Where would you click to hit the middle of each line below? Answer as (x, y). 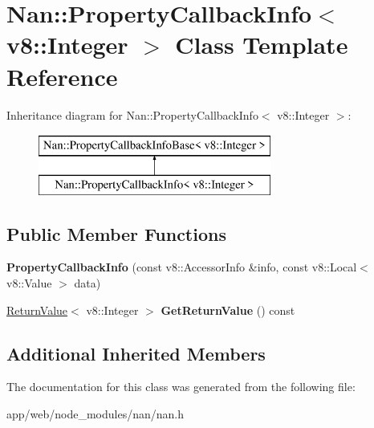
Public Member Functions (116, 233)
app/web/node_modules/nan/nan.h (96, 414)
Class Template (262, 45)
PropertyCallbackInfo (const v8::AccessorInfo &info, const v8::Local (182, 267)
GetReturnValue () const (228, 310)
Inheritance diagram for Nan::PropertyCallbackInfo (132, 114)
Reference (62, 76)
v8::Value (29, 283)
